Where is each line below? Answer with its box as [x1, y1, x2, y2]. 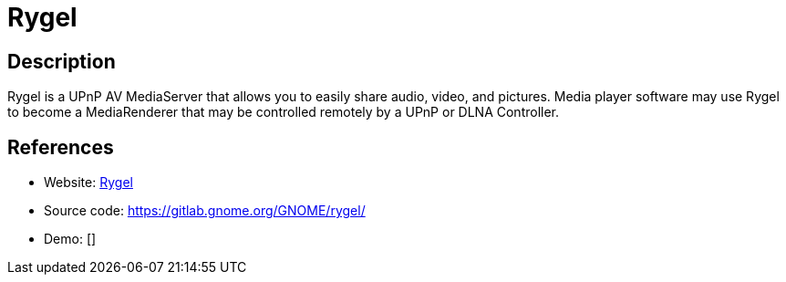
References [7, 135, 114, 159]
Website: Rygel [44, 174, 133, 191]
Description [7, 49, 116, 73]
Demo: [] [44, 231, 97, 247]
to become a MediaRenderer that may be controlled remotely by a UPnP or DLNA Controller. [7, 104, 560, 120]
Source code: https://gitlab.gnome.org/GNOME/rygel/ [44, 203, 366, 219]
